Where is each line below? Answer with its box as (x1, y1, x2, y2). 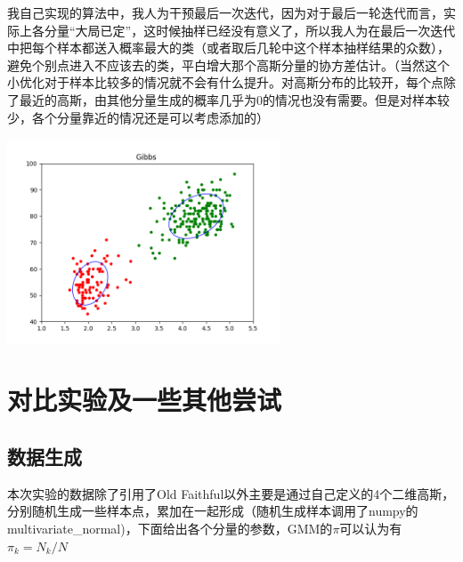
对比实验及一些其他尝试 (7, 381, 282, 418)
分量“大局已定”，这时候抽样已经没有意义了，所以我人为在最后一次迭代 (44, 20, 456, 39)
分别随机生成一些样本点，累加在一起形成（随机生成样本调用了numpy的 (7, 502, 418, 520)
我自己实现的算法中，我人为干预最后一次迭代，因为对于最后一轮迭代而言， (7, 4, 443, 21)
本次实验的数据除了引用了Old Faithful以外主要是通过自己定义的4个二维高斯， (7, 484, 455, 502)
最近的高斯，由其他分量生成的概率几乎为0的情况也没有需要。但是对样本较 (19, 90, 450, 108)
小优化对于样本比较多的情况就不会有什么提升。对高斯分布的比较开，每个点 (7, 73, 443, 92)
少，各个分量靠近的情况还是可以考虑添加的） (7, 108, 269, 126)
